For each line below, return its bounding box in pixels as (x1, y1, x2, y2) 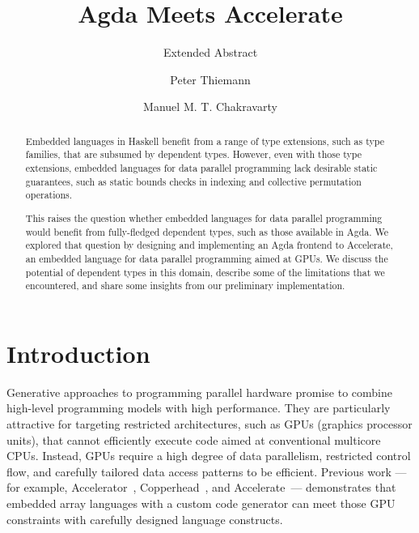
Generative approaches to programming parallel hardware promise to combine (6, 383, 392, 400)
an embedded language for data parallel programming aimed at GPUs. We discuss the (25, 251, 388, 265)
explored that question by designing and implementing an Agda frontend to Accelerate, (25, 238, 393, 252)
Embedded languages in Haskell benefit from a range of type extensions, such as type (25, 134, 385, 147)
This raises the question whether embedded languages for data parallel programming (25, 211, 383, 224)
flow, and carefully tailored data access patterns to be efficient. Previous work (6, 463, 391, 480)
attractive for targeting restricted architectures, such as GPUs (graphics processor (6, 415, 413, 432)
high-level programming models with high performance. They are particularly (6, 399, 391, 416)
